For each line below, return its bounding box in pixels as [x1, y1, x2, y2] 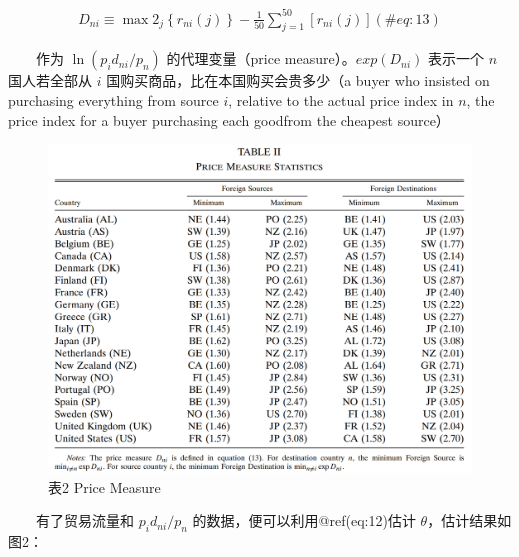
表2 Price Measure [48, 476, 161, 497]
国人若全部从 [8, 70, 92, 91]
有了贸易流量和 [35, 510, 134, 531]
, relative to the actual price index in [228, 89, 454, 110]
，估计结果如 [427, 510, 512, 531]
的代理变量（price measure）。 [166, 48, 356, 69]
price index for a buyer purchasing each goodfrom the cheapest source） [8, 109, 450, 130]
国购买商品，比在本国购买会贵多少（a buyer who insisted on [106, 70, 490, 91]
